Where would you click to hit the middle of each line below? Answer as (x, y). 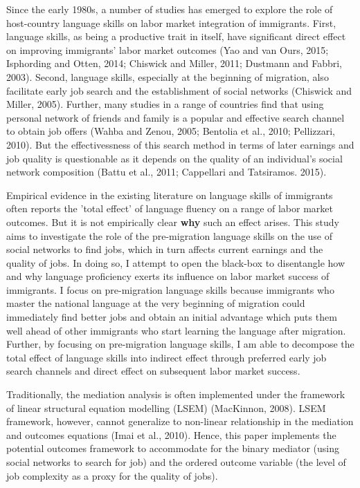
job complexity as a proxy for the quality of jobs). (112, 475)
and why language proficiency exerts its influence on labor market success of (168, 276)
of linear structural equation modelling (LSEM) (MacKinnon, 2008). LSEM (166, 407)
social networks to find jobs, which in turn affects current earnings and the (165, 249)
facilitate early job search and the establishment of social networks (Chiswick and (179, 90)
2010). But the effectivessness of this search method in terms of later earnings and (180, 144)
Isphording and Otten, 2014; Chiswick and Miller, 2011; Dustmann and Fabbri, (174, 63)
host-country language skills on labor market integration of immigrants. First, (171, 22)
